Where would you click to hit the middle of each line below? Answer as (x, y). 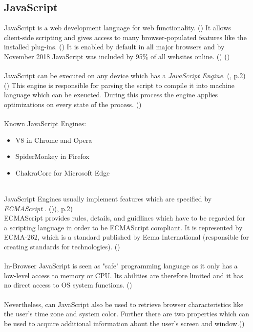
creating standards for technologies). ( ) (62, 247)
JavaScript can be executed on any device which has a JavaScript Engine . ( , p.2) (125, 76)
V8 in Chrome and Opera (54, 140)
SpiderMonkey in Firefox (52, 156)
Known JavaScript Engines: (45, 123)
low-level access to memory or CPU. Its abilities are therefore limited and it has (124, 275)
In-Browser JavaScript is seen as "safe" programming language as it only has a (121, 266)
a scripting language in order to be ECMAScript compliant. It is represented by (123, 227)
